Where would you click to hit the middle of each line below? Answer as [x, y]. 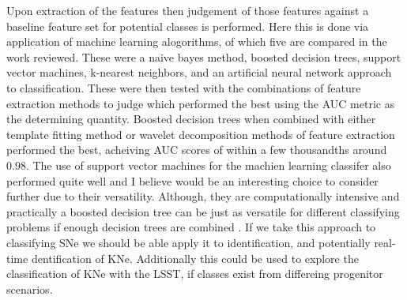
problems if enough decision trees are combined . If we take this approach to [191, 227]
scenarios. [30, 289]
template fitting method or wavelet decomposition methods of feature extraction [201, 134]
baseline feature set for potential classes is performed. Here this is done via [188, 26]
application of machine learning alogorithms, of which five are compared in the [197, 41]
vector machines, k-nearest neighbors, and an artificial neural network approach [199, 72]
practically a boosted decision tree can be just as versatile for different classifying [203, 211]
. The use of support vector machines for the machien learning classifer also [208, 165]
